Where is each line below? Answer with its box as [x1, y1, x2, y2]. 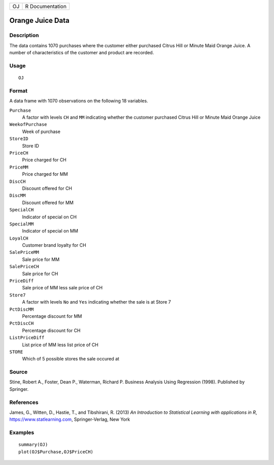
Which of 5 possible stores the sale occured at [22, 356, 119, 362]
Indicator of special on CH [22, 214, 77, 220]
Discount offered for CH [22, 185, 73, 191]
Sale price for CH [22, 271, 58, 277]
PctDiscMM [9, 306, 34, 312]
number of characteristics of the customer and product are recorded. [9, 50, 154, 56]
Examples [9, 429, 35, 436]
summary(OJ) [18, 442, 48, 448]
